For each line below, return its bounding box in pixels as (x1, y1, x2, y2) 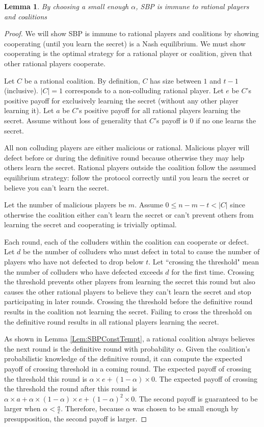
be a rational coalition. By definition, (24, 75, 140, 86)
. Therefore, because (61, 403, 124, 414)
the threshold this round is (4, 373, 87, 384)
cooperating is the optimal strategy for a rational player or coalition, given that (4, 48, 252, 59)
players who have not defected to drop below (4, 256, 144, 267)
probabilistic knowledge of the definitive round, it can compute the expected (4, 353, 243, 364)
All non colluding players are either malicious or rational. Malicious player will (4, 142, 250, 153)
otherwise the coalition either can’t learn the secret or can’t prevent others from (4, 209, 254, 220)
